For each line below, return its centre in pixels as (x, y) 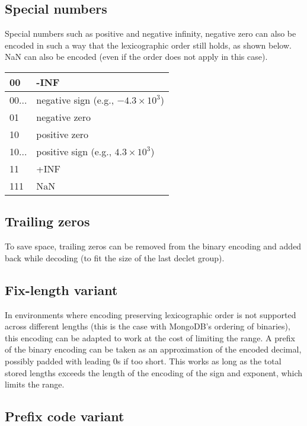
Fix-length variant (61, 289)
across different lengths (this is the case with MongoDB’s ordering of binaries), (148, 326)
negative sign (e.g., (75, 100)
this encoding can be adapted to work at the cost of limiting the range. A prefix (150, 337)
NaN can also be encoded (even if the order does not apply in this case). (136, 57)
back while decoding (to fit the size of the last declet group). (115, 257)
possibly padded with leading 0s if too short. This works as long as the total (143, 361)
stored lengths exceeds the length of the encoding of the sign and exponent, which (154, 372)
